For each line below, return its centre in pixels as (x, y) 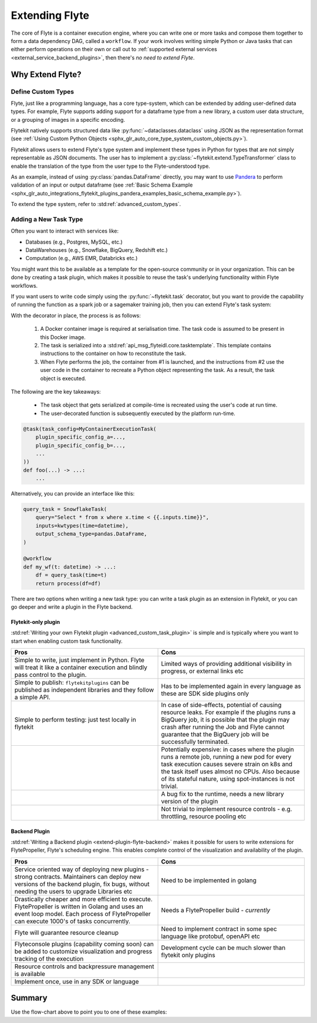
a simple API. (33, 697)
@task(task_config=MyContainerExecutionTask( (90, 429)
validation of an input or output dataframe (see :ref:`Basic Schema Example (102, 185)
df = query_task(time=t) (71, 575)
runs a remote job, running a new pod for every (226, 757)
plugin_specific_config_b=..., (80, 445)
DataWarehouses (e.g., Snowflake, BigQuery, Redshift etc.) (97, 250)
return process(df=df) (68, 583)
